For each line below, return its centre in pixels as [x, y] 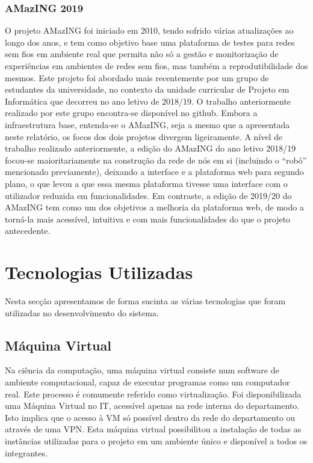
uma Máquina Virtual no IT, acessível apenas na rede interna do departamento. [152, 406]
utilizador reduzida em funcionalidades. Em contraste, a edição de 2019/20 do [148, 195]
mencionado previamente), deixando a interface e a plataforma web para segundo [154, 172]
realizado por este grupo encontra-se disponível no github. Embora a [131, 113]
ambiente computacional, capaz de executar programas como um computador [147, 382]
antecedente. [28, 231]
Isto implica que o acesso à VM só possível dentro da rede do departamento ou [150, 417]
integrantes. [26, 452]
